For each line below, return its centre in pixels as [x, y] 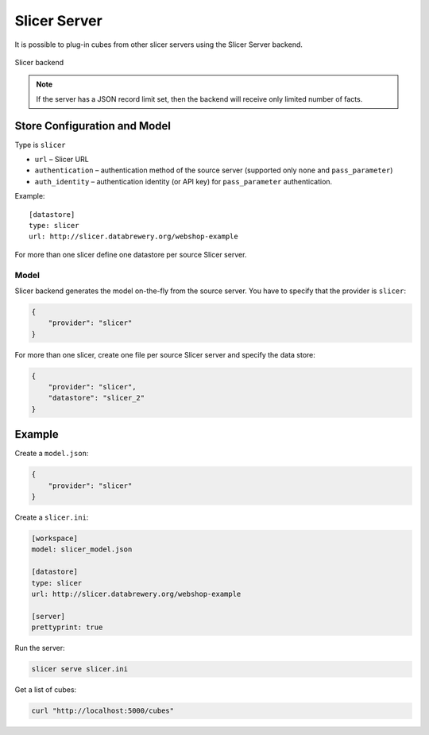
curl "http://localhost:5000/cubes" [103, 711]
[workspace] [55, 539]
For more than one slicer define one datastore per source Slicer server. [131, 254]
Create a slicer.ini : [52, 517]
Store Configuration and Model [93, 126]
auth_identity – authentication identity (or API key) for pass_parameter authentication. [184, 181]
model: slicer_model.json [82, 549]
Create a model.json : [52, 454]
